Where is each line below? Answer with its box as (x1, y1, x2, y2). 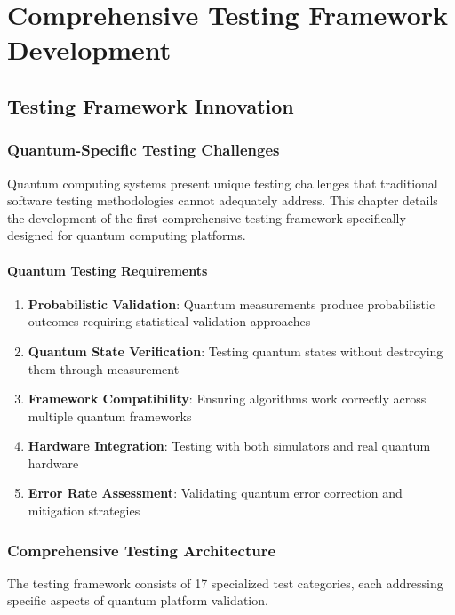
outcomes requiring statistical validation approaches (28, 312, 311, 331)
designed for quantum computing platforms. (7, 226, 246, 244)
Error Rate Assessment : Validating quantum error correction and (28, 483, 403, 502)
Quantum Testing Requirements (7, 260, 208, 279)
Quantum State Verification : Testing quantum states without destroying (28, 341, 443, 360)
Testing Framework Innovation (7, 92, 294, 119)
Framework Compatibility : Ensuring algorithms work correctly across (28, 389, 427, 408)
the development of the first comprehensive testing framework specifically (7, 208, 406, 227)
